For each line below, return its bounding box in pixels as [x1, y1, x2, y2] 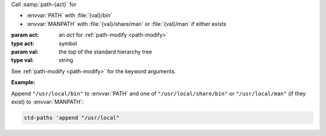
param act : [11, 31, 39, 39]
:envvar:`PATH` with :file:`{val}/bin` [26, 12, 113, 19]
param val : [11, 48, 39, 55]
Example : [11, 79, 36, 86]
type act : [11, 40, 34, 47]
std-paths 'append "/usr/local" [24, 114, 120, 121]
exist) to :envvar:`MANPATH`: [11, 98, 84, 105]
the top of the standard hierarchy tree [59, 48, 152, 55]
